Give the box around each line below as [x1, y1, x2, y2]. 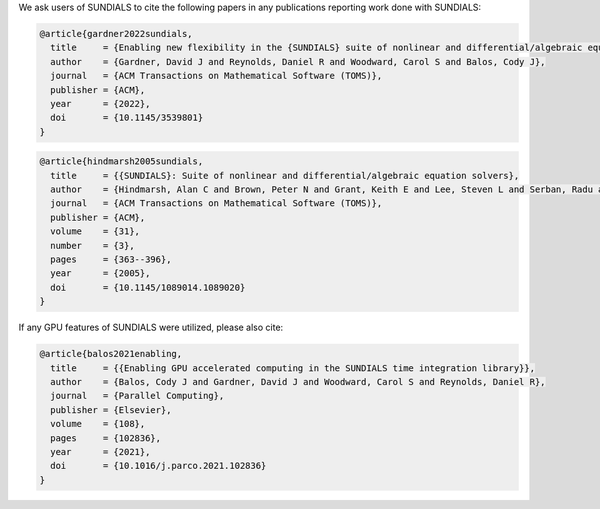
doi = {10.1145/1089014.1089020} [50, 281, 246, 293]
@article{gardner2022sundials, [39, 28, 194, 39]
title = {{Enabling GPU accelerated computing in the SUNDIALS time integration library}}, [50, 362, 535, 374]
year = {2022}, [50, 98, 151, 109]
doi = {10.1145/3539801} [50, 112, 204, 124]
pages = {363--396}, [50, 254, 172, 265]
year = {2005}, [50, 268, 151, 279]
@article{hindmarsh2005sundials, [39, 156, 204, 167]
